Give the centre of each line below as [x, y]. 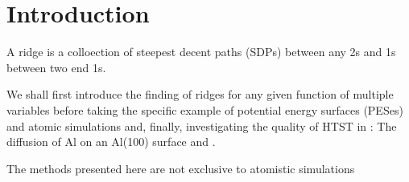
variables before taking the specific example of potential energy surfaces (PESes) [205, 109]
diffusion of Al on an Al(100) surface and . [111, 142]
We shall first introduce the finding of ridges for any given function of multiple [200, 94]
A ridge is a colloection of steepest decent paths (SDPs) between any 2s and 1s [201, 52]
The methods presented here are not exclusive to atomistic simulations [181, 168]
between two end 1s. [56, 67]
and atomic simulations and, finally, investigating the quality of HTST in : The [202, 125]
